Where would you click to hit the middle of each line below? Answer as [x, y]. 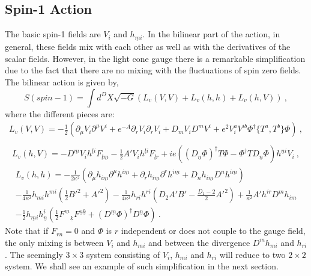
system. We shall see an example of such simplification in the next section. [142, 266]
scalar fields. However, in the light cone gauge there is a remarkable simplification [155, 58]
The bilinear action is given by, [62, 82]
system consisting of [123, 254]
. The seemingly [34, 254]
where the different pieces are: [60, 113]
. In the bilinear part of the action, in [211, 34]
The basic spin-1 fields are [53, 34]
